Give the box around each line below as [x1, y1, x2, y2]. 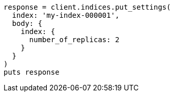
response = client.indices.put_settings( [4, 3, 171, 11]
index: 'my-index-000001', [12, 11, 120, 19]
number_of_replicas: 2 [29, 36, 120, 44]
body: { [12, 19, 42, 27]
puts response [4, 68, 60, 76]
